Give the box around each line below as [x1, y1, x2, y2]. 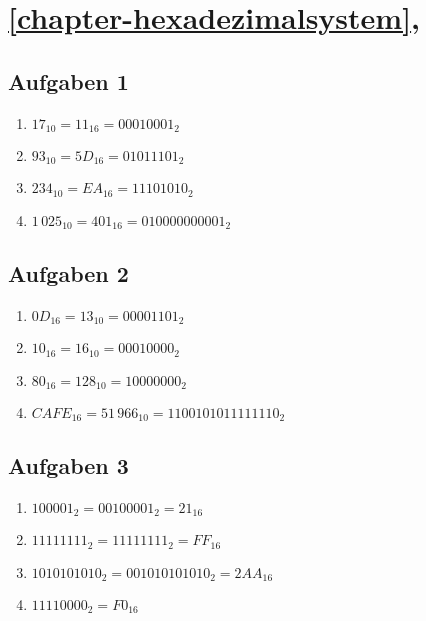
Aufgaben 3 [8, 449, 129, 480]
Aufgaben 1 [8, 65, 129, 96]
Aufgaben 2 [8, 257, 129, 288]
